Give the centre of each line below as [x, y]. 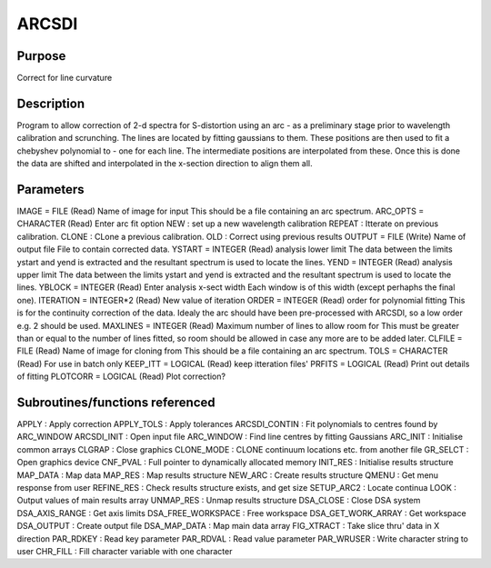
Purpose [41, 56]
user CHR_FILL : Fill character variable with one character [125, 551]
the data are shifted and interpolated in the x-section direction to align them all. [165, 164]
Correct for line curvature [65, 78]
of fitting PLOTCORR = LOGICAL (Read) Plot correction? [121, 376]
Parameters [50, 189]
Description [51, 103]
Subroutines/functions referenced [116, 402]
